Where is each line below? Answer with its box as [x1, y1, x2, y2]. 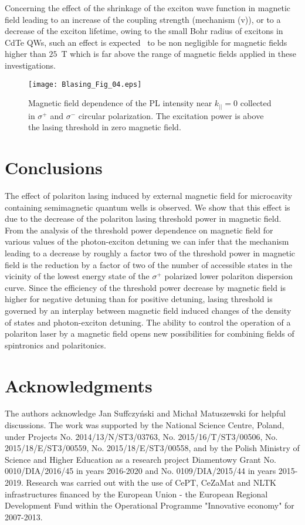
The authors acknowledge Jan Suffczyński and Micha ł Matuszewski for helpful [5, 407, 286, 419]
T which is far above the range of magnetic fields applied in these [61, 48, 296, 60]
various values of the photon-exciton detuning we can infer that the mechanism [5, 235, 289, 248]
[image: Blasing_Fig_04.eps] [28, 80, 142, 89]
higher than [5, 48, 46, 60]
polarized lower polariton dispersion [164, 270, 293, 282]
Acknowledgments [5, 373, 152, 397]
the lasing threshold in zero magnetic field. [28, 121, 181, 133]
